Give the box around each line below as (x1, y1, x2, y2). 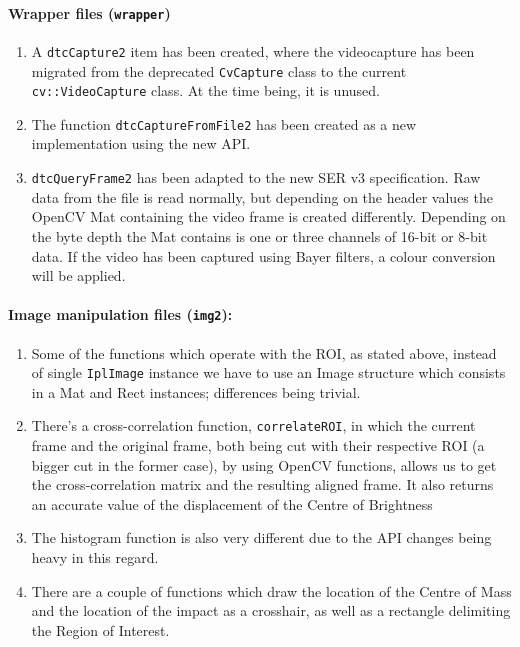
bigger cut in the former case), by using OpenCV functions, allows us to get (31, 454, 497, 475)
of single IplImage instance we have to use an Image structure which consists (31, 362, 506, 383)
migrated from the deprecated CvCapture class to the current (31, 60, 407, 81)
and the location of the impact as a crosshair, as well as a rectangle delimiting (31, 600, 511, 621)
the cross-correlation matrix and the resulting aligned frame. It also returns (31, 474, 494, 495)
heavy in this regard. (31, 547, 159, 568)
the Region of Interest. (31, 619, 170, 640)
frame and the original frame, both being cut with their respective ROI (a (31, 435, 485, 456)
